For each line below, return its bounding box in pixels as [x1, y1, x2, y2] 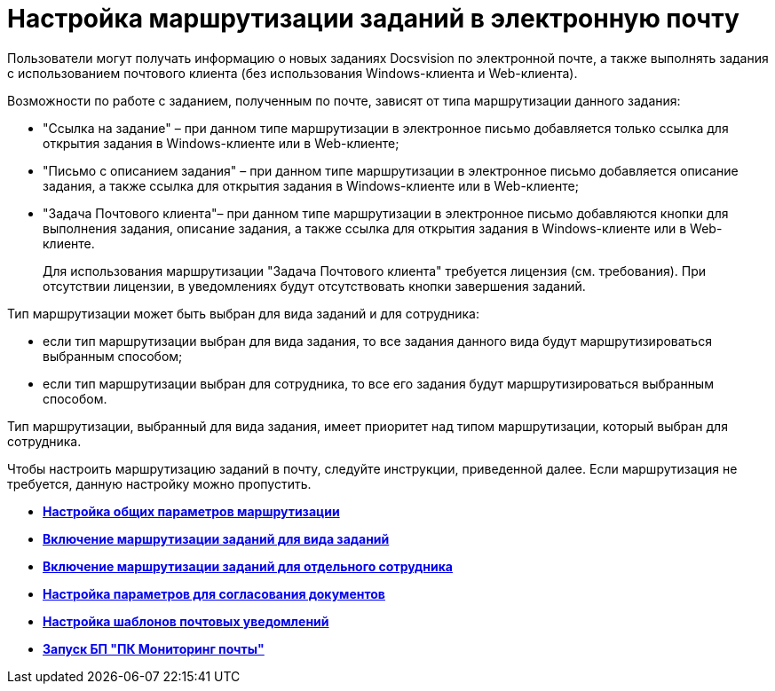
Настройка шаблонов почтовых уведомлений [43, 613, 329, 629]
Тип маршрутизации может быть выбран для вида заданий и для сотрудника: [7, 305, 480, 321]
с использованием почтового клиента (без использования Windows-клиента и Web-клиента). [7, 65, 578, 81]
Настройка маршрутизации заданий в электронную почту [7, 4, 739, 34]
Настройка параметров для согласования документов [43, 585, 385, 601]
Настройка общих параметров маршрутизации [43, 503, 340, 519]
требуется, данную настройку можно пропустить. [7, 475, 312, 491]
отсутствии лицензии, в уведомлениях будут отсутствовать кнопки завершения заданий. [43, 278, 586, 294]
